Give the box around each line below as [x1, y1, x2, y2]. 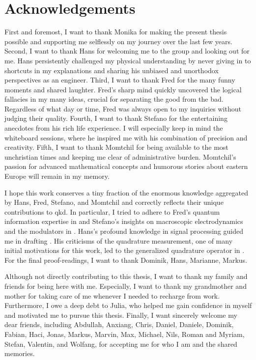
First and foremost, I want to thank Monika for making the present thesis [4, 27, 227, 37]
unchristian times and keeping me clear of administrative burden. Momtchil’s [4, 151, 236, 162]
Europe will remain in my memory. [4, 171, 110, 181]
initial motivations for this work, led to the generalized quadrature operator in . [4, 245, 245, 255]
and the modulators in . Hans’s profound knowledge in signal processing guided [4, 226, 243, 236]
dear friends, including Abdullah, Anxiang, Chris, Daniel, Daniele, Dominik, [4, 319, 234, 330]
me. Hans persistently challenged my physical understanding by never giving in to [4, 55, 251, 65]
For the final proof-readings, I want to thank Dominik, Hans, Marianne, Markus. [4, 254, 248, 265]
